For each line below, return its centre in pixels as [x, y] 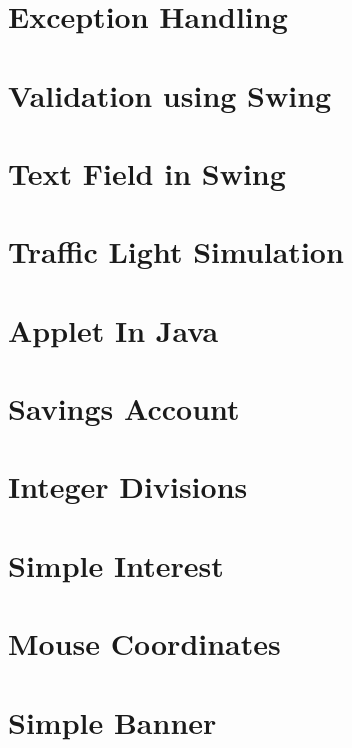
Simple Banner [112, 721]
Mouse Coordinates [144, 643]
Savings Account [124, 408]
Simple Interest [116, 564]
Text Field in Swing [147, 172]
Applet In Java [113, 329]
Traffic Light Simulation [176, 251]
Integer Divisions [128, 486]
